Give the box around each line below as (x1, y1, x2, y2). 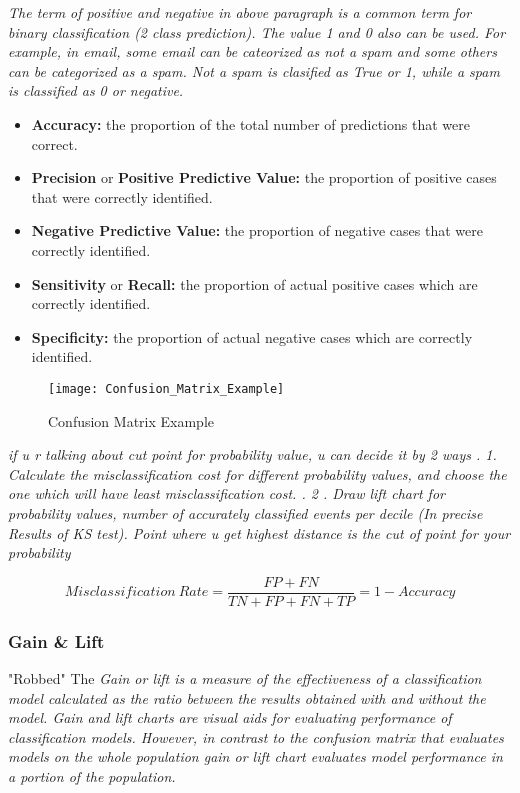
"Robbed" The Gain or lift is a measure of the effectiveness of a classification (8, 668, 482, 688)
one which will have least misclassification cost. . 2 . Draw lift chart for (8, 483, 445, 504)
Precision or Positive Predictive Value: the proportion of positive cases (31, 167, 497, 188)
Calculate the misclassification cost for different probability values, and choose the (8, 463, 507, 484)
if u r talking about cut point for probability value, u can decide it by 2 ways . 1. (8, 444, 497, 465)
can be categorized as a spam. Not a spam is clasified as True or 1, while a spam (8, 60, 500, 81)
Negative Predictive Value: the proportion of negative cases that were (31, 220, 483, 241)
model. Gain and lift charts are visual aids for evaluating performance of (8, 707, 452, 728)
